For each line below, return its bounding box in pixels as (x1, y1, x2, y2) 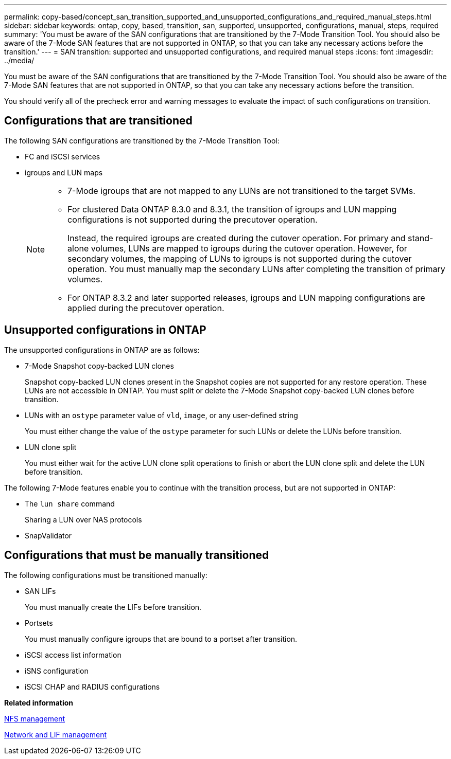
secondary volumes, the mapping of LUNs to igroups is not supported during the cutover (67, 253, 412, 264)
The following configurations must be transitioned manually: (4, 570, 207, 580)
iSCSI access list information (25, 650, 122, 659)
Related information (4, 698, 74, 707)
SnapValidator (25, 531, 72, 540)
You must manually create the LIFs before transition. (25, 602, 202, 611)
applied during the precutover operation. (67, 302, 224, 313)
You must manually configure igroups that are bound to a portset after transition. (25, 634, 298, 643)
